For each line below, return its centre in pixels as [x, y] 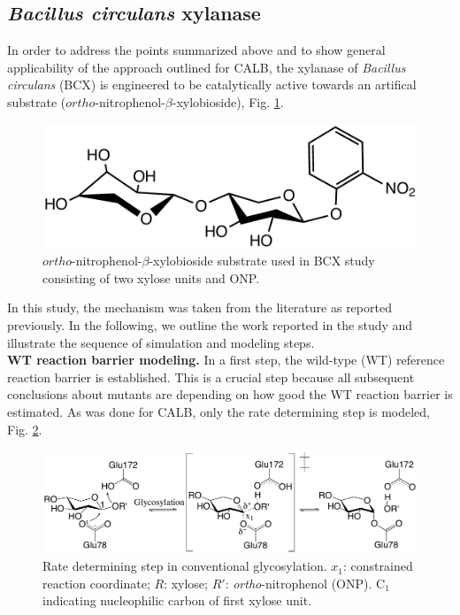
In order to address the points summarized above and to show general [196, 50]
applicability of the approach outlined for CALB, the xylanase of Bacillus [207, 67]
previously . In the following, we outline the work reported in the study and [210, 324]
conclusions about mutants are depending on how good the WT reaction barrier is [230, 394]
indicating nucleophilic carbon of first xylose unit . [177, 600]
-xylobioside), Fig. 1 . [228, 101]
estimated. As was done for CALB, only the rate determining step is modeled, [219, 411]
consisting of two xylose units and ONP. [151, 277]
